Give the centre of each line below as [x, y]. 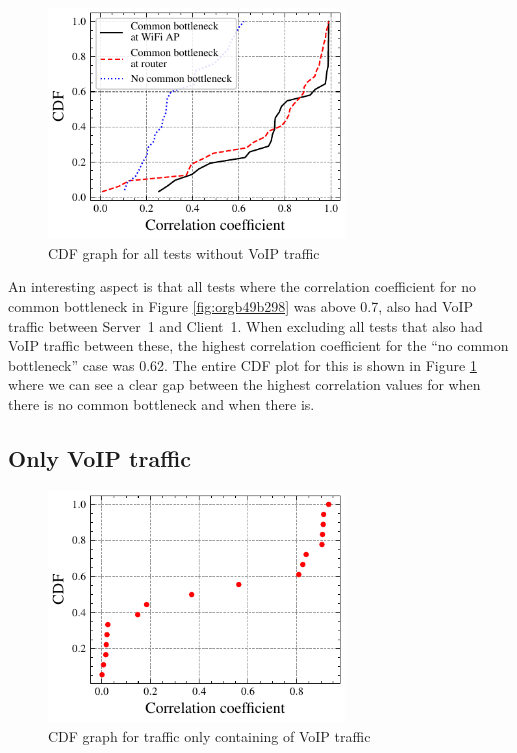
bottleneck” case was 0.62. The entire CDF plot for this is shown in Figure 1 [242, 364]
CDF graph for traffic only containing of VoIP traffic [209, 735]
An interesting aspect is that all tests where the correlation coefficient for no [242, 286]
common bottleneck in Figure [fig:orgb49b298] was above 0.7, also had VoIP [240, 305]
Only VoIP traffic [99, 457]
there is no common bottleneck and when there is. [161, 403]
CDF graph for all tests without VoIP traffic [184, 252]
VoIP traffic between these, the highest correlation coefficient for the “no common [258, 345]
